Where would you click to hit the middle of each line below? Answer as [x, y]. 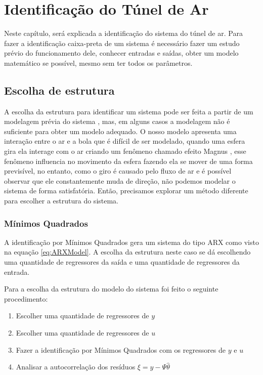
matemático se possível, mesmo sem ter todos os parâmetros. [98, 62]
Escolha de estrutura [59, 90]
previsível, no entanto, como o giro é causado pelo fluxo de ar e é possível [118, 171]
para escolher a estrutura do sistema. [61, 201]
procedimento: [26, 298]
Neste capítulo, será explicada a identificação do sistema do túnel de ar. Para [123, 33]
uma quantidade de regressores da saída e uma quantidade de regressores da [122, 262]
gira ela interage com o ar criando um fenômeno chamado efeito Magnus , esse [125, 151]
